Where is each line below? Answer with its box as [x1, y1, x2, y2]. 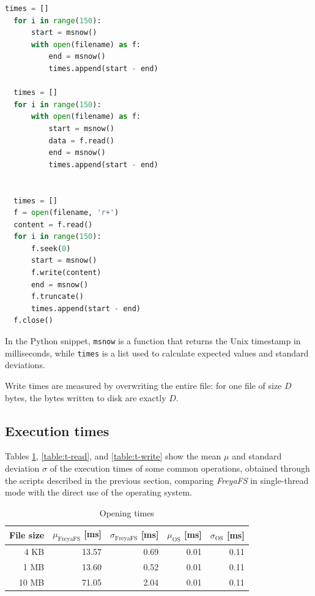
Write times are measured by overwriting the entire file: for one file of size [5, 379, 282, 391]
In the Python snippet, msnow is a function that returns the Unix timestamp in [5, 334, 301, 347]
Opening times [99, 506, 154, 519]
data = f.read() [48, 136, 114, 145]
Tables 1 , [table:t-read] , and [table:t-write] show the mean [5, 450, 221, 462]
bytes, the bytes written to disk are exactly [5, 391, 166, 404]
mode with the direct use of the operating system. [5, 486, 192, 499]
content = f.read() [13, 220, 93, 229]
